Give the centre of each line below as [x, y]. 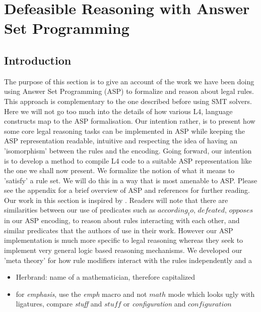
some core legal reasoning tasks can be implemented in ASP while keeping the [125, 131]
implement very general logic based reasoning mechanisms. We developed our [123, 250]
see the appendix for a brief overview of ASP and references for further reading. [127, 190]
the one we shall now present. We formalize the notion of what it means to [119, 170]
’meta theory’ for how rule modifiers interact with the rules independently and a [128, 260]
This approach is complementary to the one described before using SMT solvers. [128, 101]
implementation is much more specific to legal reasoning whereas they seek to [124, 240]
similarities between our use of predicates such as [80, 210]
